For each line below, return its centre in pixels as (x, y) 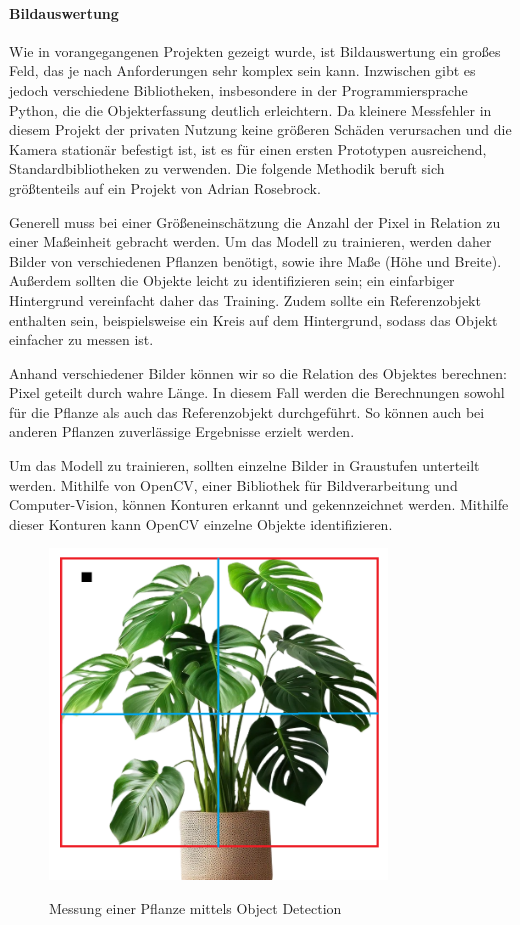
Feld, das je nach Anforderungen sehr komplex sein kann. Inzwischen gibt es (242, 70)
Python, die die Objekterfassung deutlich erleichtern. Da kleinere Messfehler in (250, 109)
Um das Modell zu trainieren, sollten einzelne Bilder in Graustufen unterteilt (244, 465)
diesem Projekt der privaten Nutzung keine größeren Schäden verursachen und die (260, 129)
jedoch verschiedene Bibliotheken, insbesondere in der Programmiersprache (238, 89)
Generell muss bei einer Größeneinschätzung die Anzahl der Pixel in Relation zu (255, 221)
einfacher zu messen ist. (81, 339)
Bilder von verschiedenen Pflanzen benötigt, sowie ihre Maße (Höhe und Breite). (255, 260)
